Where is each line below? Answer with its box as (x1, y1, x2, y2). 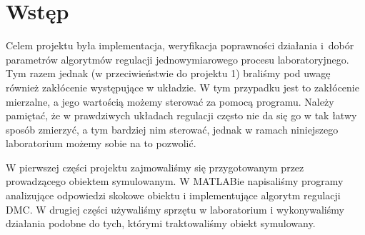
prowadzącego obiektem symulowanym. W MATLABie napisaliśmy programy (6, 174, 344, 189)
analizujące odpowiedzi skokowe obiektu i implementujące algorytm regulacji (6, 188, 341, 203)
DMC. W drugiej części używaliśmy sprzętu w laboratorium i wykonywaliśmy (6, 201, 344, 216)
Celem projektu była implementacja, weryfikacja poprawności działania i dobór (6, 38, 354, 53)
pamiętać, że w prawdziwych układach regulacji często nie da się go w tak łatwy (6, 108, 357, 123)
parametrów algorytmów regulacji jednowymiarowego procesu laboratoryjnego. (6, 51, 349, 66)
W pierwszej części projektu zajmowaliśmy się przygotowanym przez (6, 159, 304, 174)
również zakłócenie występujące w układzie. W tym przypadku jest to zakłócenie (6, 79, 359, 94)
